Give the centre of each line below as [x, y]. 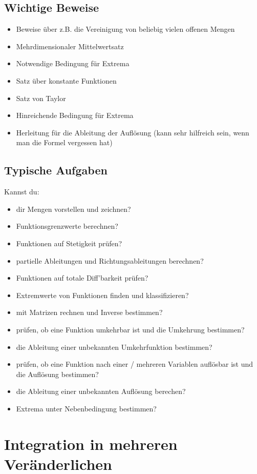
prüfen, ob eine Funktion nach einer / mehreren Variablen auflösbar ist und [135, 364]
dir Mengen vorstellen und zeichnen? [73, 209]
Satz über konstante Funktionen [66, 80]
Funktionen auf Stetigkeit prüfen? [69, 243]
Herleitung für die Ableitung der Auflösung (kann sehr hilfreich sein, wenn [133, 132]
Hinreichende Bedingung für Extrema [75, 115]
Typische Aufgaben [56, 170]
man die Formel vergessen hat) [64, 142]
